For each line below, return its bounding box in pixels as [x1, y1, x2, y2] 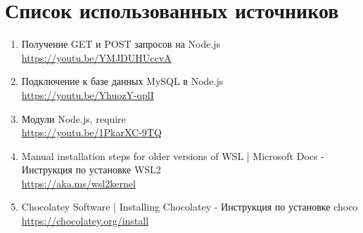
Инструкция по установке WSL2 [21, 162, 161, 177]
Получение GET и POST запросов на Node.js [21, 36, 221, 51]
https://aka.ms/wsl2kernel [21, 175, 136, 190]
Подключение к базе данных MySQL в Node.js [21, 74, 224, 88]
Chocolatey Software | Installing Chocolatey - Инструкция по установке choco [21, 199, 358, 214]
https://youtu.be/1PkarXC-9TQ [21, 125, 162, 140]
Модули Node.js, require [21, 111, 126, 126]
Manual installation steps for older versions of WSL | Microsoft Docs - [21, 148, 324, 163]
